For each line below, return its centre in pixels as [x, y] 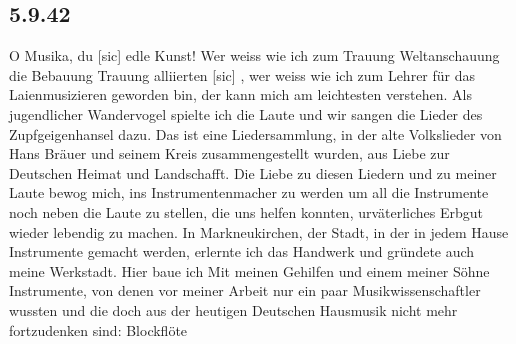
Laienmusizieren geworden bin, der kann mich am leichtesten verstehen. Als [241, 94]
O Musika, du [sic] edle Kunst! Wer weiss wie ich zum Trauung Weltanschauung [254, 55]
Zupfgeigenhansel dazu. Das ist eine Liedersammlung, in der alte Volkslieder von [255, 133]
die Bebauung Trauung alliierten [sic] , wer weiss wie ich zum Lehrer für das [242, 74]
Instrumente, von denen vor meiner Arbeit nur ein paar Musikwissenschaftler [245, 290]
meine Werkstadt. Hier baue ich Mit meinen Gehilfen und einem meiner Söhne [249, 270]
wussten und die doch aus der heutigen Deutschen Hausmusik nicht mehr [233, 309]
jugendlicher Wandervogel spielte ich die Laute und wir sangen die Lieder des [246, 113]
